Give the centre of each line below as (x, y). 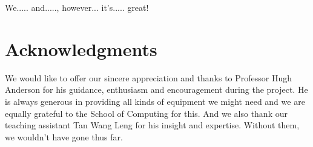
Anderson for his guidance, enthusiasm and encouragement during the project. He (156, 89)
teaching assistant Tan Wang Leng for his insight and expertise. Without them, (152, 125)
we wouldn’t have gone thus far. (64, 136)
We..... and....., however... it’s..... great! (77, 7)
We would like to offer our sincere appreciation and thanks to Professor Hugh (149, 77)
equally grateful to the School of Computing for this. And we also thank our (146, 113)
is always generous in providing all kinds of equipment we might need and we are (155, 101)
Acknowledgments (81, 48)
